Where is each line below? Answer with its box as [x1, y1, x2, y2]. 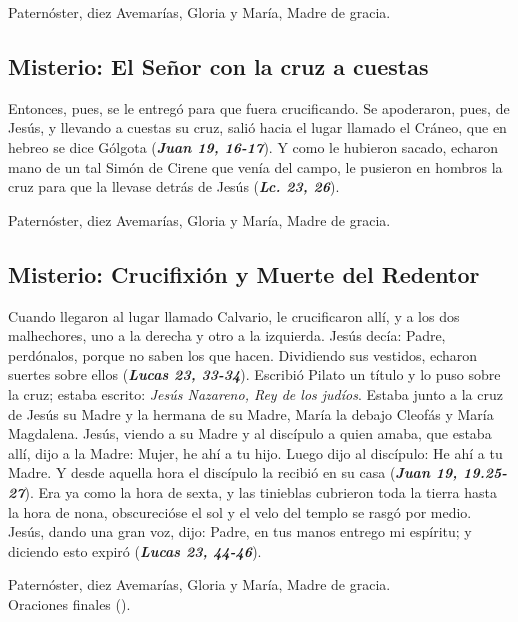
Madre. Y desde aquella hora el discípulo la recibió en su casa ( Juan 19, [8, 462, 458, 483]
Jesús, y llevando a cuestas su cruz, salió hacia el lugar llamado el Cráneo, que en [8, 117, 507, 138]
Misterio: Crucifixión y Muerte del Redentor [8, 258, 480, 289]
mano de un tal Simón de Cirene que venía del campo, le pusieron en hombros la [8, 156, 503, 177]
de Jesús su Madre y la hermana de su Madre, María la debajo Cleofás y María [8, 403, 494, 424]
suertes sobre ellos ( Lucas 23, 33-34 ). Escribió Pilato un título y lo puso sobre [8, 364, 501, 385]
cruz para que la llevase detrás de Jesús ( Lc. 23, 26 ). [8, 176, 340, 197]
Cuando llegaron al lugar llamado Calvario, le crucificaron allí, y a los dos [8, 305, 460, 326]
